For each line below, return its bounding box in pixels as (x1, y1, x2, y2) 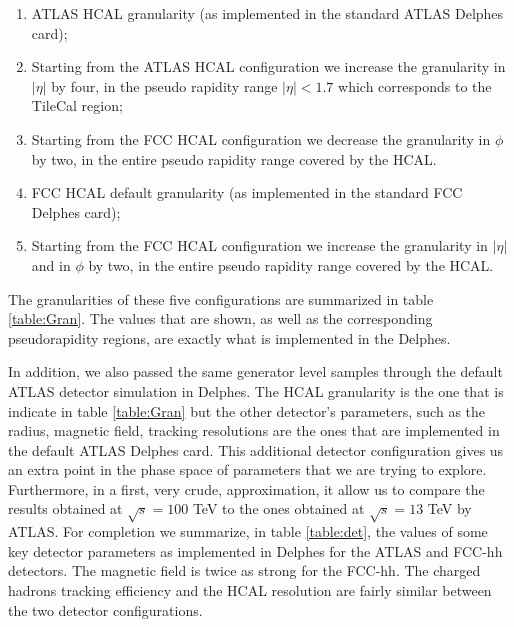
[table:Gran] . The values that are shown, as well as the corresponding (8, 308, 433, 329)
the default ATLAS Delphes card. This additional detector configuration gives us (8, 439, 504, 460)
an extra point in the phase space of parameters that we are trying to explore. (8, 459, 487, 480)
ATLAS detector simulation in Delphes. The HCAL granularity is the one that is (8, 380, 504, 401)
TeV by (427, 498, 472, 519)
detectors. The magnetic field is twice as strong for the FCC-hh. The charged (8, 560, 481, 581)
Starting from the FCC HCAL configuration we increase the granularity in (31, 235, 488, 256)
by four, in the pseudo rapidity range (51, 75, 278, 96)
